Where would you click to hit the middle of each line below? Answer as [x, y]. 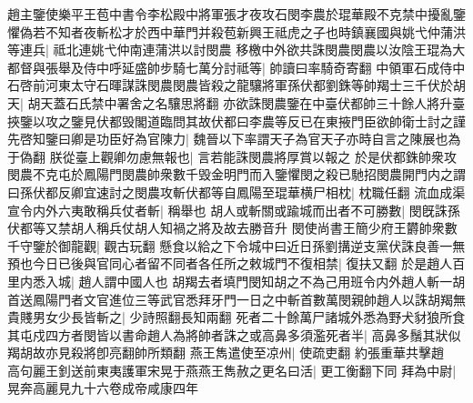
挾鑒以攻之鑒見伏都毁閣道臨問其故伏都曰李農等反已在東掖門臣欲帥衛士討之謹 [236, 121]
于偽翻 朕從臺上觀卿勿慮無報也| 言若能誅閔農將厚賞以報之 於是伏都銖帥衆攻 [232, 156]
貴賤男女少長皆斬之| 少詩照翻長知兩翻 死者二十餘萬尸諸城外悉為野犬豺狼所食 [236, 317]
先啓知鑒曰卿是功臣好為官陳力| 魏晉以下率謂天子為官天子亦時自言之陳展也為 [234, 139]
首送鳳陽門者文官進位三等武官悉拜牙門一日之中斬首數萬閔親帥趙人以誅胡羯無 [236, 299]
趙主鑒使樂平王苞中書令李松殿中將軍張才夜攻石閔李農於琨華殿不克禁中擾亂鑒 [236, 14]
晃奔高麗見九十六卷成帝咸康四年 [103, 388]
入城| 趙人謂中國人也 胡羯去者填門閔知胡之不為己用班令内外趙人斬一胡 [255, 281]
